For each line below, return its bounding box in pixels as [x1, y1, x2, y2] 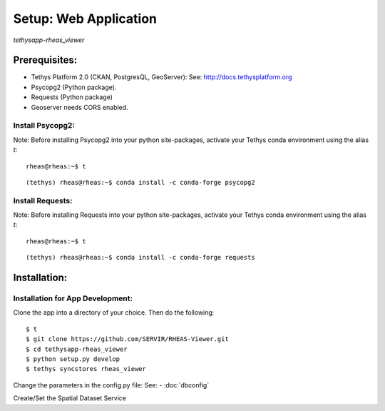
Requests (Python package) [31, 93, 113, 101]
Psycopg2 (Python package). [31, 83, 117, 91]
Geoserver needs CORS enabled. [31, 103, 128, 111]
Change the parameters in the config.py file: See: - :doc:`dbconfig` [13, 380, 210, 389]
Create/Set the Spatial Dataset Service [13, 394, 127, 402]
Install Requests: [13, 196, 73, 205]
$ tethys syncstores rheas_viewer [26, 365, 146, 373]
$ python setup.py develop [26, 355, 120, 363]
